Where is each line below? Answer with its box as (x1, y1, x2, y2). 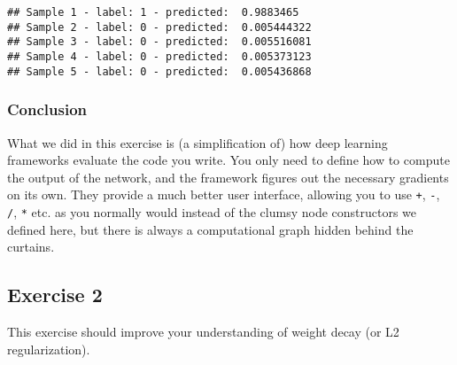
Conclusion (7, 98, 87, 120)
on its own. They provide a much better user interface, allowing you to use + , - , (7, 185, 440, 204)
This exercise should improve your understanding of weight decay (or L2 (7, 322, 399, 340)
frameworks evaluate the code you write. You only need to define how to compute (7, 151, 450, 169)
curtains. (7, 237, 55, 256)
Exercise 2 (7, 281, 103, 308)
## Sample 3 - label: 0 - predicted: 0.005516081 (7, 35, 312, 49)
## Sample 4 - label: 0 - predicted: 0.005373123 (7, 50, 312, 63)
